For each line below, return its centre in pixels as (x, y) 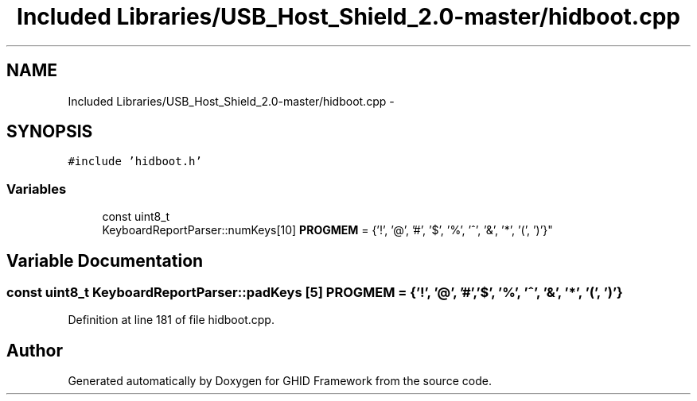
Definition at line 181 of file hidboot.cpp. (171, 320)
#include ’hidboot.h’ (135, 162)
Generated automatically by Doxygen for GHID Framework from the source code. (280, 381)
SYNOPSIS (50, 132)
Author (35, 350)
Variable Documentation (105, 260)
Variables (37, 189)
